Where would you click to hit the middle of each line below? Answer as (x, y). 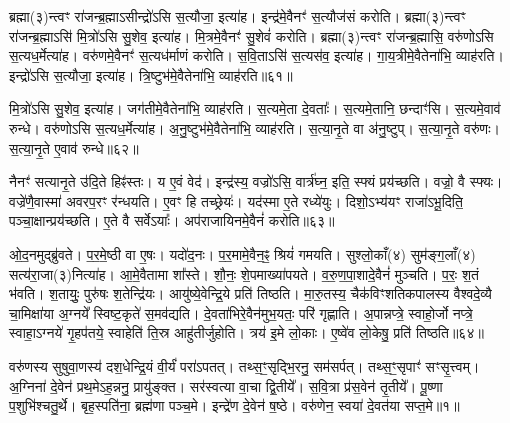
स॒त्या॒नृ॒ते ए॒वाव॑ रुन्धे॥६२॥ (74, 147)
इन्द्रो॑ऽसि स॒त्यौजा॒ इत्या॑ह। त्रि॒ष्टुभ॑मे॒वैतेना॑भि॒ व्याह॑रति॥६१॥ (151, 74)
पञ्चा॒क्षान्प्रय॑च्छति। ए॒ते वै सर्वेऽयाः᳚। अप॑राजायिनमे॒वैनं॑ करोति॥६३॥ (172, 220)
